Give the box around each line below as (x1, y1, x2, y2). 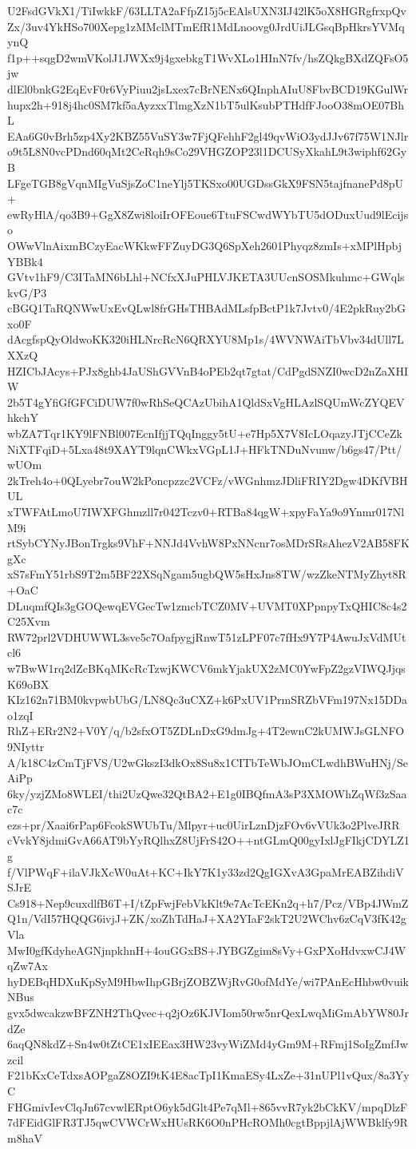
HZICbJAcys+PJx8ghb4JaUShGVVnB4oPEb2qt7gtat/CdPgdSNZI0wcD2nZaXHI (7, 362, 409, 379)
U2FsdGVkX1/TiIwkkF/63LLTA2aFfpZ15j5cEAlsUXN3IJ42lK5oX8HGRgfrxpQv (7, 2, 406, 18)
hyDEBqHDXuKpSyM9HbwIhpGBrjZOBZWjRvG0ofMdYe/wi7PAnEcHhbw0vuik (7, 972, 409, 989)
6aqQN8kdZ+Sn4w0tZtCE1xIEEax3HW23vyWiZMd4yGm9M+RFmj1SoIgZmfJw (7, 1036, 408, 1052)
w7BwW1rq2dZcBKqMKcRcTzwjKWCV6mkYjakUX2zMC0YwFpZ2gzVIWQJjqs (7, 659, 406, 676)
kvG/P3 (7, 284, 47, 300)
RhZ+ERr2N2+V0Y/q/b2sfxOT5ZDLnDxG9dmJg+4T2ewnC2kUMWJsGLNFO (7, 722, 405, 739)
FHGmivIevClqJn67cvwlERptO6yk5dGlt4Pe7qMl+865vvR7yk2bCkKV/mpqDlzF (7, 1098, 408, 1115)
